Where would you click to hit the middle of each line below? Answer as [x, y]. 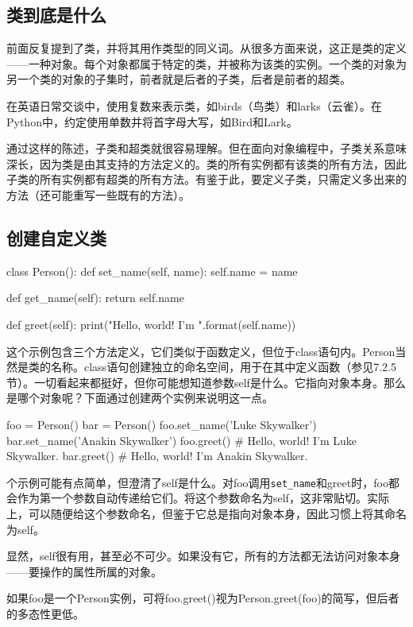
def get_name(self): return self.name [95, 298]
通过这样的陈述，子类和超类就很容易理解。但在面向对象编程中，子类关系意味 [206, 148]
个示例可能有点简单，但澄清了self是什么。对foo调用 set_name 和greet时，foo [197, 482]
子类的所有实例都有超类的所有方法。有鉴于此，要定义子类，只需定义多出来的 [206, 179]
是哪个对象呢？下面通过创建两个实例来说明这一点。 [140, 398]
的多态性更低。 [45, 613]
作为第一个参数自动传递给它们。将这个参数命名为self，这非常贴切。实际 [203, 498]
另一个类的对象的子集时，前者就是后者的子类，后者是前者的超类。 [179, 79]
